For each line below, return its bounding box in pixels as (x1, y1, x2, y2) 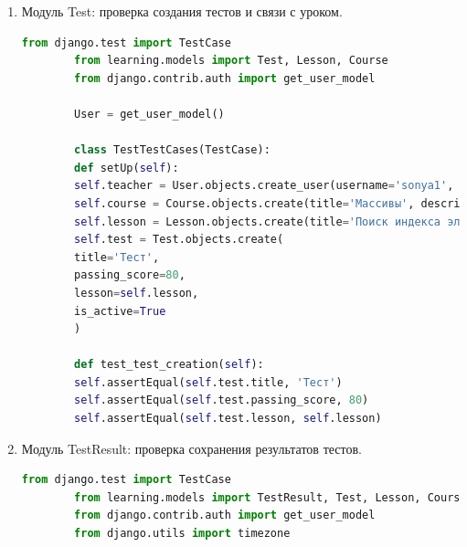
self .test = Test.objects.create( (74, 233, 284, 247)
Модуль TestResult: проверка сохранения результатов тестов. (21, 438, 362, 458)
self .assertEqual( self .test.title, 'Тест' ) (74, 375, 343, 389)
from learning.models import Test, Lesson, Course (74, 54, 388, 68)
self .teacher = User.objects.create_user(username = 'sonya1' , (74, 179, 454, 193)
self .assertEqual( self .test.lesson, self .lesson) (74, 412, 382, 426)
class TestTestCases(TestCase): (74, 143, 271, 157)
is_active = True (74, 304, 166, 318)
